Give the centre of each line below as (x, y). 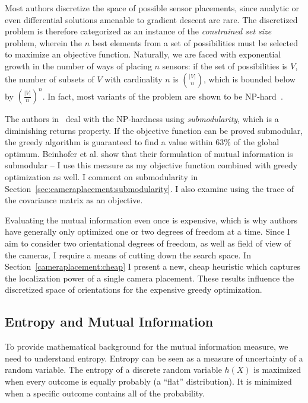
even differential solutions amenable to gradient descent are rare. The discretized (151, 19)
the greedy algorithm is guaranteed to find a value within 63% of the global (142, 142)
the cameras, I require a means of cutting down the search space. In (128, 255)
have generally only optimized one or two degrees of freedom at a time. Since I (147, 231)
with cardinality (134, 79)
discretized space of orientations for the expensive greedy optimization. (134, 290)
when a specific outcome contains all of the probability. (105, 393)
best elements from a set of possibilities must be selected (195, 42)
